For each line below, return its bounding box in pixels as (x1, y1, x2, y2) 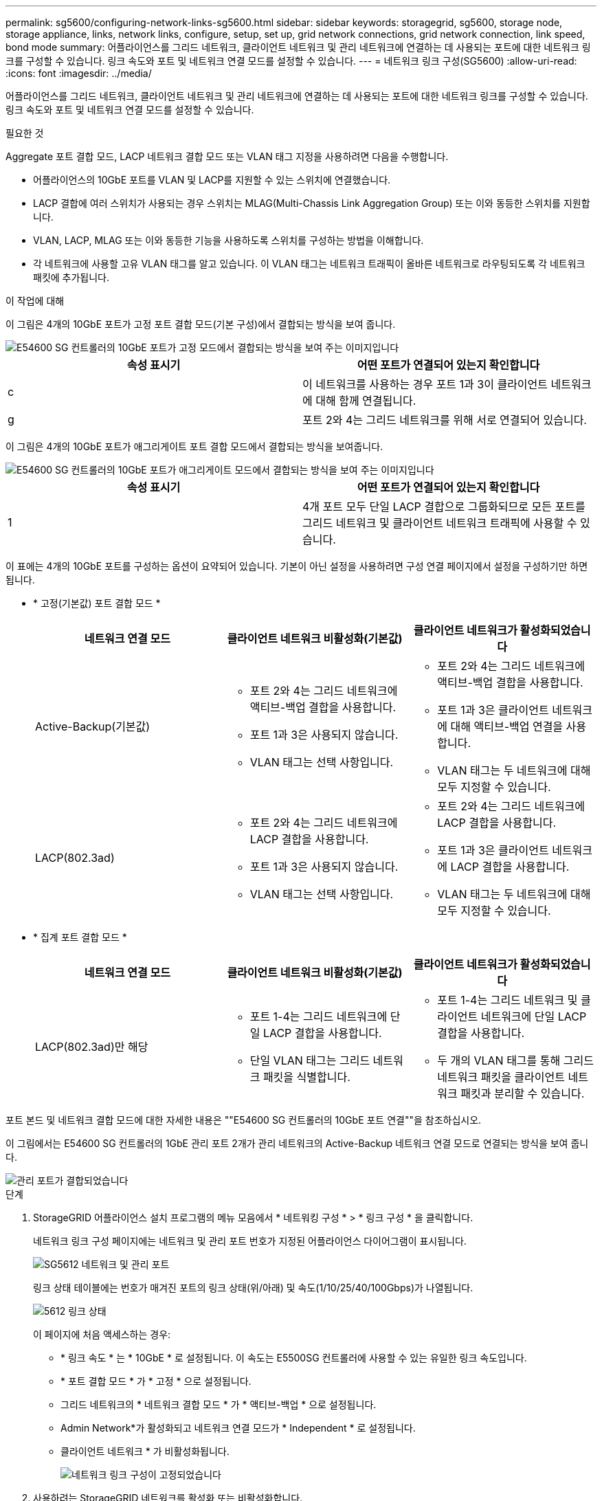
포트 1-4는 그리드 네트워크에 (249, 1010, 388, 1023)
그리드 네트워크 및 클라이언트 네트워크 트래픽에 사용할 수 (302, 516, 577, 530)
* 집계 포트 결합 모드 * (33, 931, 127, 943)
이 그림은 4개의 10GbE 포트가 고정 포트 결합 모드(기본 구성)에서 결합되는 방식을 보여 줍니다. (5, 318, 396, 330)
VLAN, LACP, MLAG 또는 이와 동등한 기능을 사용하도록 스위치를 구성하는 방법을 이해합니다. (33, 234, 424, 246)
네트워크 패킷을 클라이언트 (437, 1070, 565, 1084)
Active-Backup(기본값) (35, 720, 150, 733)
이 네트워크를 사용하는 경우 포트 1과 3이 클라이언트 (302, 377, 548, 391)
